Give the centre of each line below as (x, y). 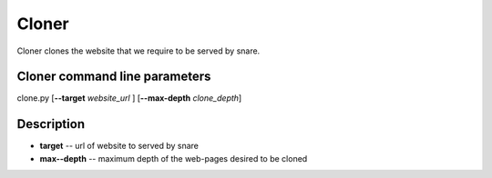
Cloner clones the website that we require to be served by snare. (138, 51)
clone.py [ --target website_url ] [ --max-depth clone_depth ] (129, 98)
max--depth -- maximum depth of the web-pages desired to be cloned (174, 158)
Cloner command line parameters (114, 77)
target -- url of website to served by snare (119, 146)
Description (51, 124)
